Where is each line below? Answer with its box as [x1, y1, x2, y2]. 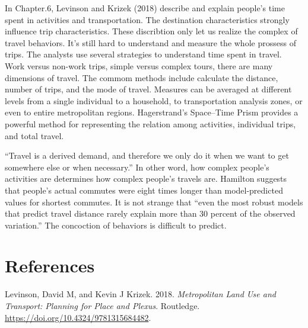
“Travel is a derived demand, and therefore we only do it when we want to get [5, 149, 289, 162]
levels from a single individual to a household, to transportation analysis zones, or [5, 94, 303, 107]
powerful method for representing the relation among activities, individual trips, [5, 117, 296, 130]
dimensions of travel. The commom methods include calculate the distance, [5, 71, 278, 83]
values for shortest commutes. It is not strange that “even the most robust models [5, 195, 303, 208]
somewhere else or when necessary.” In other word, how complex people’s [5, 160, 269, 173]
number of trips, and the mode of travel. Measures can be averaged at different [5, 83, 292, 95]
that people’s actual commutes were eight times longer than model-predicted [5, 184, 283, 196]
